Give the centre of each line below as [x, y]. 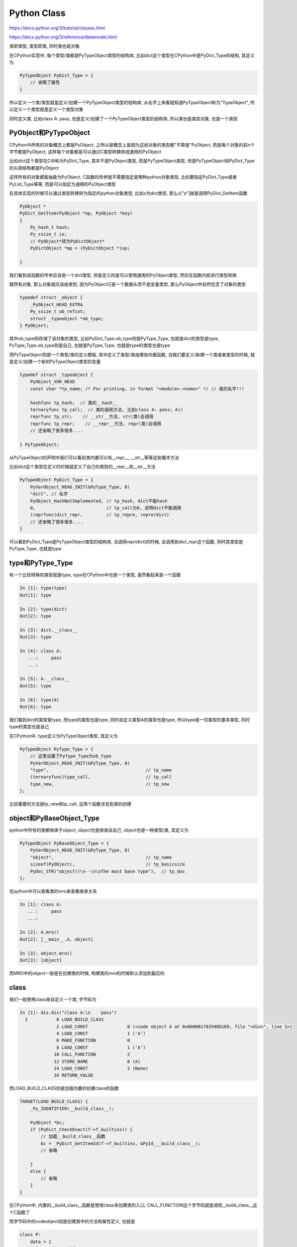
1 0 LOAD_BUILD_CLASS [64, 1020]
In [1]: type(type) [43, 588]
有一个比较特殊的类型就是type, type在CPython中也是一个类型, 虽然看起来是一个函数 [95, 575]
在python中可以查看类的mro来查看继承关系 [53, 891]
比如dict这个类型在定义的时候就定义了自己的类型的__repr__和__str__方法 [82, 467]
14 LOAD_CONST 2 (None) [101, 1068]
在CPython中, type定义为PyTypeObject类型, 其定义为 [63, 736]
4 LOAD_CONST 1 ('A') [101, 1034]
